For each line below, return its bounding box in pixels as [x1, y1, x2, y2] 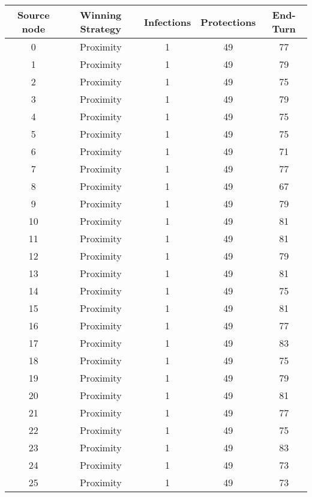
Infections [143, 14, 191, 29]
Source [17, 8, 50, 22]
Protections [200, 14, 256, 29]
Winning [80, 8, 122, 22]
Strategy [80, 22, 121, 35]
